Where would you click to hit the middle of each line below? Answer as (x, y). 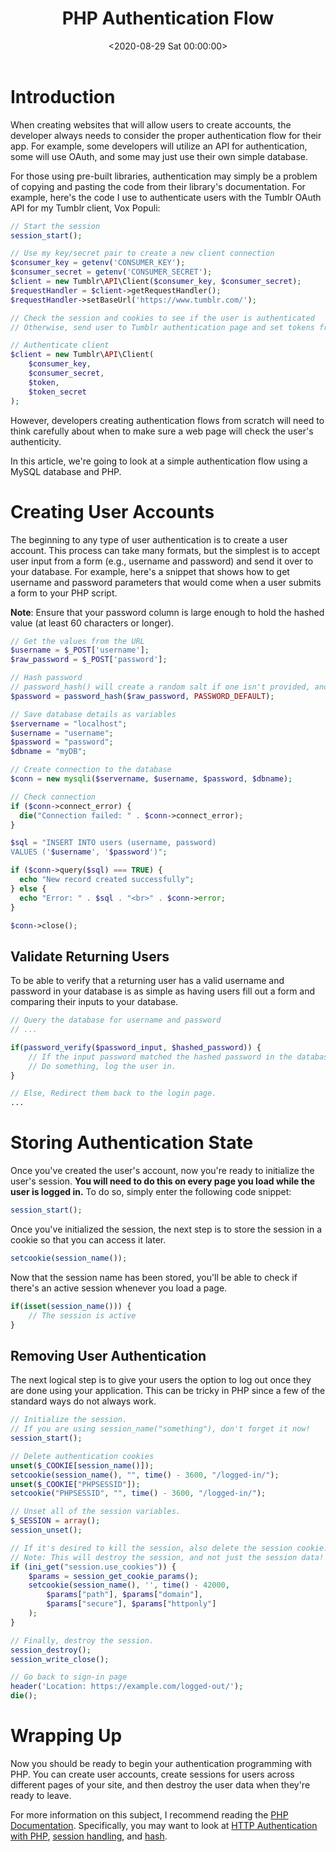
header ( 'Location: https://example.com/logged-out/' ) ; (127, 1687)
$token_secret (57, 392)
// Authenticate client (60, 345)
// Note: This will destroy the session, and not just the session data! (167, 1557)
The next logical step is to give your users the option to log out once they (161, 1380)
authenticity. (36, 441)
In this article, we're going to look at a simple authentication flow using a (159, 461)
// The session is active (82, 1315)
